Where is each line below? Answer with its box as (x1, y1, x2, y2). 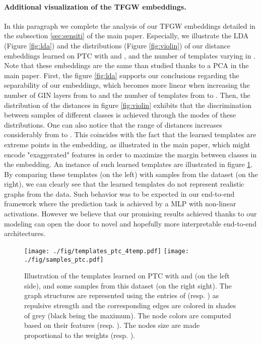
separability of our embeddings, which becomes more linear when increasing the (4, 80, 250, 90)
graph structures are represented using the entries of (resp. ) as (24, 290, 219, 301)
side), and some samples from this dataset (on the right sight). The (24, 280, 232, 291)
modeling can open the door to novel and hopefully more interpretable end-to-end (4, 218, 257, 228)
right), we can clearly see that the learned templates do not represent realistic (4, 179, 244, 189)
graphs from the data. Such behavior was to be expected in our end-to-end (4, 188, 235, 199)
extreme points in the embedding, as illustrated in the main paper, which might (4, 139, 250, 149)
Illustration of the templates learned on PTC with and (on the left (24, 270, 230, 281)
